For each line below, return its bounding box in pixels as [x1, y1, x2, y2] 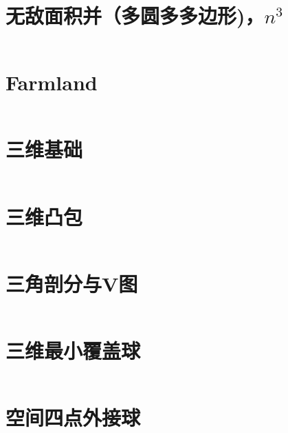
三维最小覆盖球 [5, 336, 141, 364]
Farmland [5, 68, 98, 97]
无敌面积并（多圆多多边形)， [5, 1, 265, 30]
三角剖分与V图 [5, 269, 138, 297]
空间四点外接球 [5, 403, 141, 431]
